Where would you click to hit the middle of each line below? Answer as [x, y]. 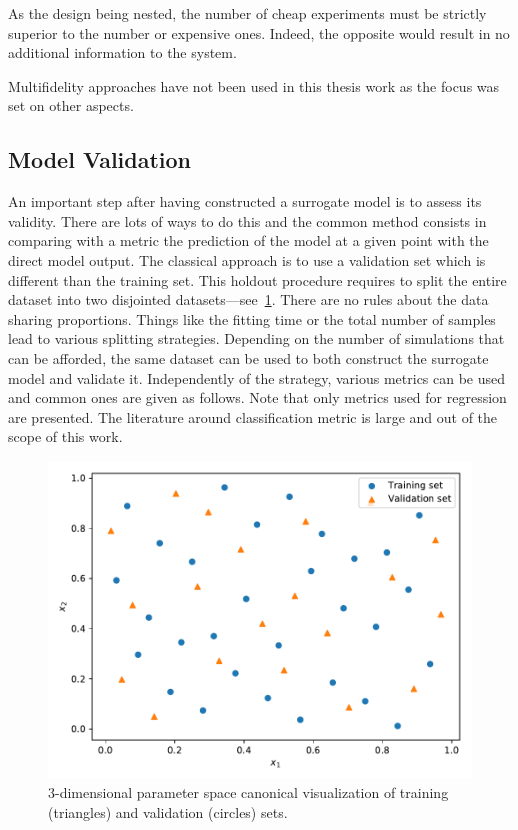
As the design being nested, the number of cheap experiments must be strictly [247, 13]
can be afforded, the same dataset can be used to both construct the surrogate [248, 357]
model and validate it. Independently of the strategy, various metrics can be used [257, 377]
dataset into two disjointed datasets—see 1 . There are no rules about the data [248, 299]
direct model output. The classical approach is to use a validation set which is [247, 259]
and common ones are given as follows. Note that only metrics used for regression [257, 397]
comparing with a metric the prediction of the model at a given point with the [248, 240]
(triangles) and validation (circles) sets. [168, 812]
